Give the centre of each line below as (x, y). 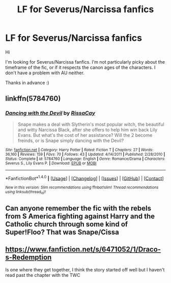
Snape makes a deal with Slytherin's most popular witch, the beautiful (91, 124)
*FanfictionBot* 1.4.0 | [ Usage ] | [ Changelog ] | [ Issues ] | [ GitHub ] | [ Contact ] (84, 178)
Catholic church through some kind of (67, 224)
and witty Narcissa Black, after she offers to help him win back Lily (88, 130)
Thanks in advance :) (27, 82)
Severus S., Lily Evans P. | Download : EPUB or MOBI (51, 163)
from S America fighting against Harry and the (80, 216)
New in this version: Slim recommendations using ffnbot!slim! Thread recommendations (82, 188)
